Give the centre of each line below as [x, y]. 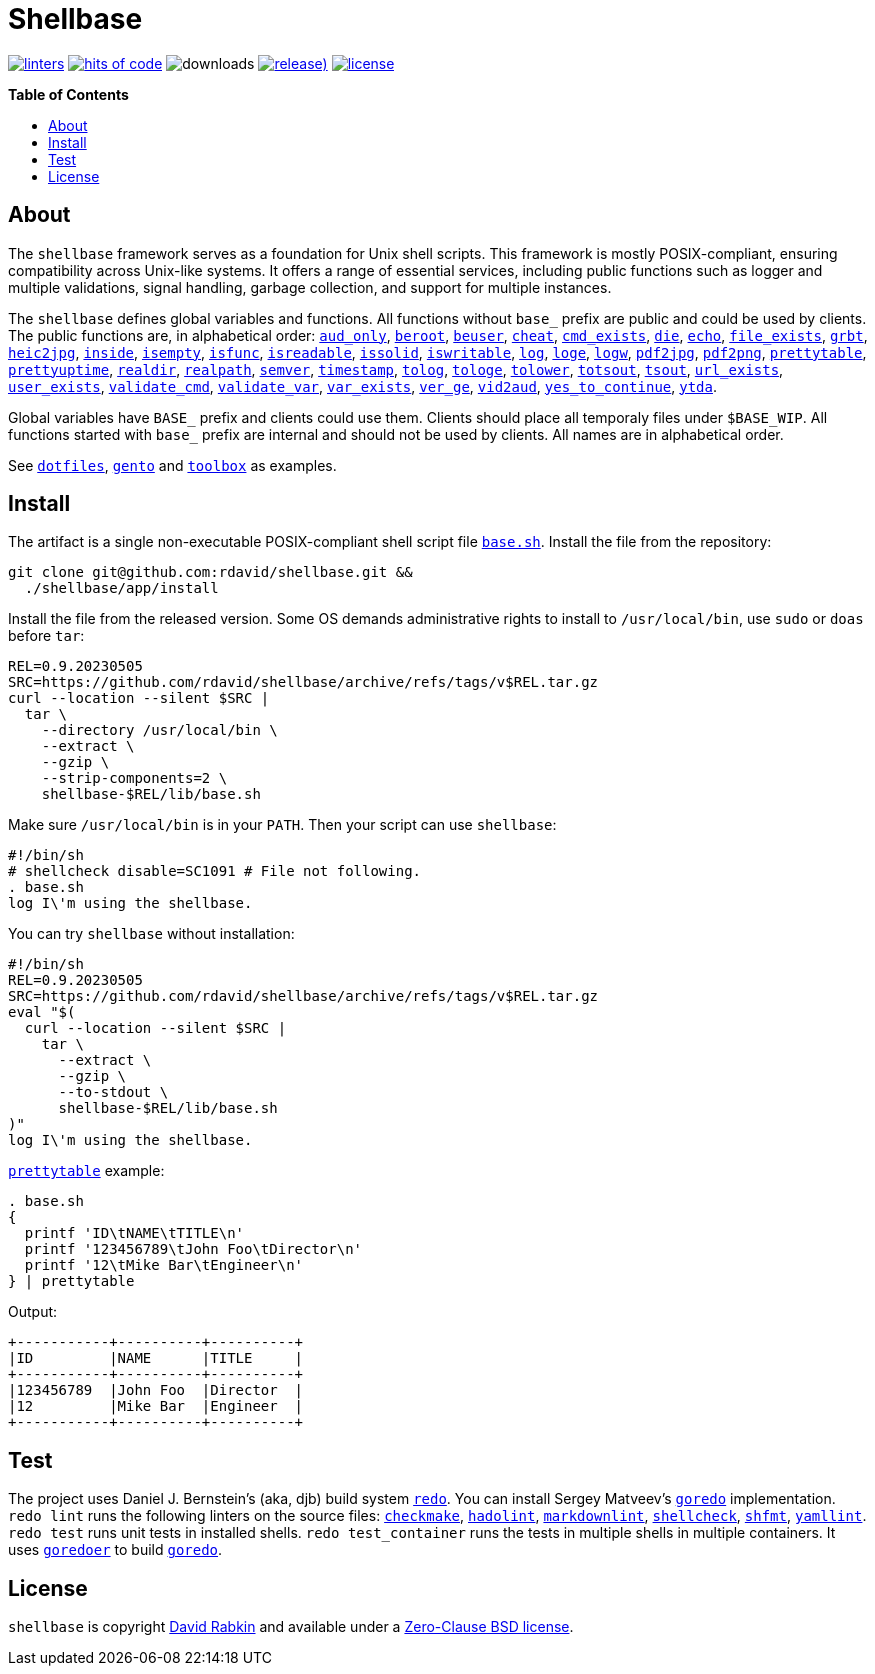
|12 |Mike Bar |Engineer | [156, 1406]
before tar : [46, 636]
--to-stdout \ [113, 1092]
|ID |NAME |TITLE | [156, 1358]
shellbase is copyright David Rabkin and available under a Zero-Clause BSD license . [291, 1627]
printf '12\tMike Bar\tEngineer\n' [164, 1265]
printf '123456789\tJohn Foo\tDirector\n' [193, 1249]
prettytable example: [86, 1171]
